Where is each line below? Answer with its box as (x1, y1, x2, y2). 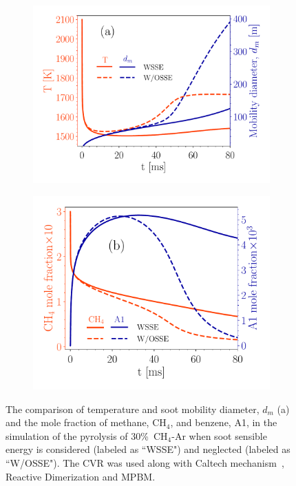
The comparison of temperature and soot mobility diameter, (6, 401, 260, 416)
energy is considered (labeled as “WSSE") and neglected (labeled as (6, 442, 290, 456)
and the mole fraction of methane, (6, 415, 149, 430)
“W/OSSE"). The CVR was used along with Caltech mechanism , (6, 456, 284, 470)
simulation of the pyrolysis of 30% (6, 428, 149, 443)
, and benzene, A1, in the (170, 415, 277, 430)
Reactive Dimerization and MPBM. (6, 469, 156, 483)
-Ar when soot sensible (171, 428, 267, 443)
